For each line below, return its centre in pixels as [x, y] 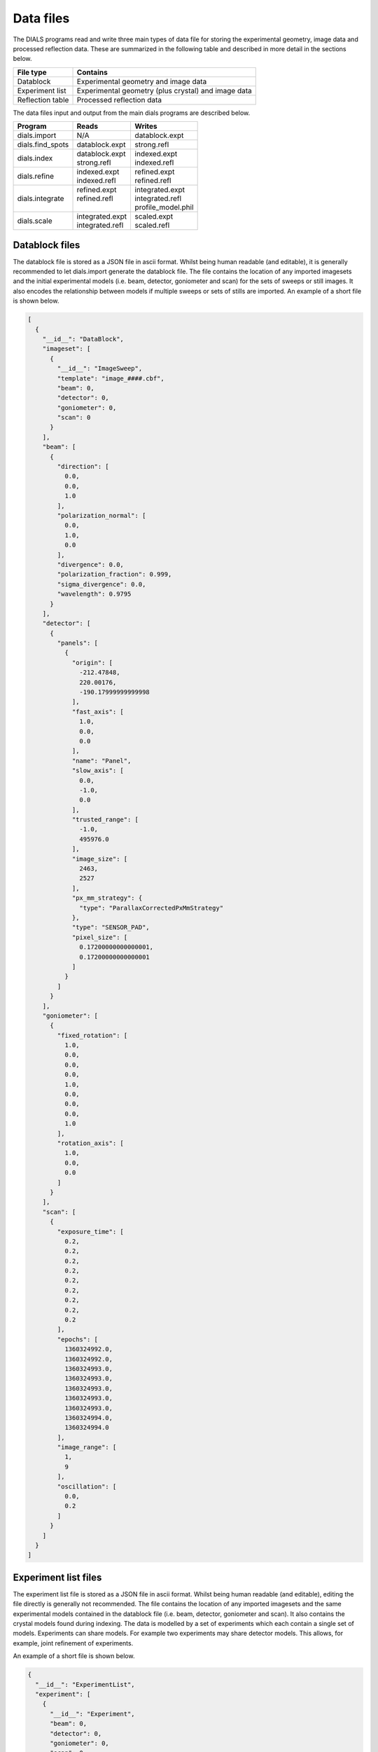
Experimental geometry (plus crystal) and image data [164, 90]
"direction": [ [83, 467]
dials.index [35, 158]
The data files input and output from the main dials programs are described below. [132, 113]
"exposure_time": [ [90, 1231]
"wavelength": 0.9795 [94, 594]
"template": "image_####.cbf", [111, 378]
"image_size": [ [100, 859]
